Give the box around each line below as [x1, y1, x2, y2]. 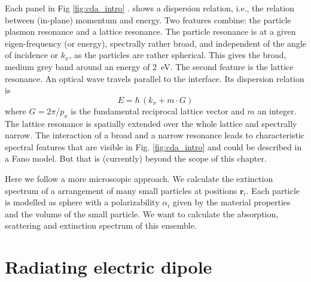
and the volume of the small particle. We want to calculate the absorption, [5, 207, 279, 220]
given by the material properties [173, 196, 291, 208]
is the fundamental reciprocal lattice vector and [71, 104, 245, 117]
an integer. [257, 104, 297, 117]
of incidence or [5, 48, 59, 61]
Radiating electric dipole [5, 254, 212, 279]
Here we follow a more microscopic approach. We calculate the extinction [5, 172, 273, 184]
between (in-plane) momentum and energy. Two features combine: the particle [5, 13, 291, 26]
